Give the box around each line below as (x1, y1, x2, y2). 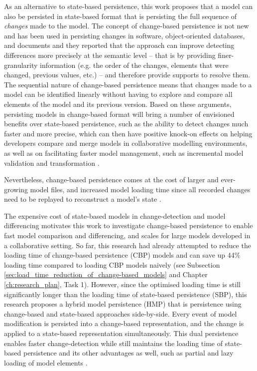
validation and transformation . (4, 157, 100, 168)
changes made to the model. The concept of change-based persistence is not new (4, 20, 249, 31)
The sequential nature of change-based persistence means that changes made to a (4, 79, 252, 89)
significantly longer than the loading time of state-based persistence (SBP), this (4, 289, 247, 299)
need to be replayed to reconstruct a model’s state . (4, 194, 161, 204)
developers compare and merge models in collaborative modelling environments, (4, 138, 248, 148)
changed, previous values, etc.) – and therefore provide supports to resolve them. (4, 69, 251, 80)
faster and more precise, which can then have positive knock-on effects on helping (4, 128, 253, 138)
